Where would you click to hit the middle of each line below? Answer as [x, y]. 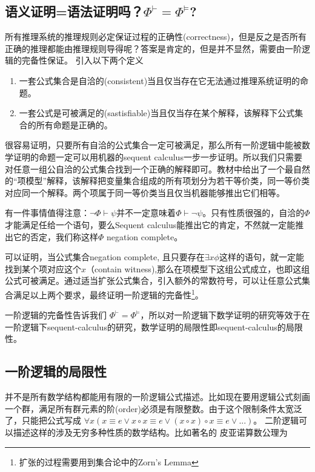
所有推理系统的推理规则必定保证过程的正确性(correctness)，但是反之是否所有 [156, 37]
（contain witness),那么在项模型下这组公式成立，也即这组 [198, 268]
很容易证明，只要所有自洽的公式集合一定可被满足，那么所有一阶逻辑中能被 [153, 145]
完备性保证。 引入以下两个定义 [82, 60]
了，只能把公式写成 [43, 420]
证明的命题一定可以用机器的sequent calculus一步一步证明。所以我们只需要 [157, 156]
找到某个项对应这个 [43, 268]
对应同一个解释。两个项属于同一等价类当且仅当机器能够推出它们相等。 [145, 192]
